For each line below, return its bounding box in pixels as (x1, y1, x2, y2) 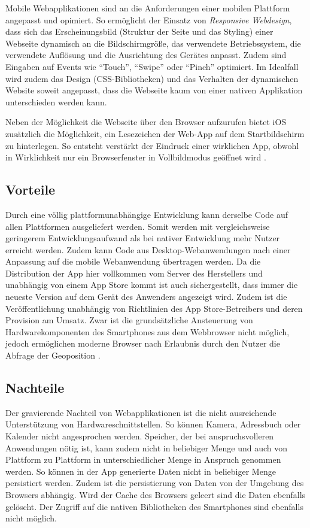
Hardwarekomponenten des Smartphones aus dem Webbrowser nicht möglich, (5, 325, 290, 338)
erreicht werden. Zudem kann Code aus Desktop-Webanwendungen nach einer (5, 243, 291, 256)
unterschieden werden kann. (5, 95, 107, 108)
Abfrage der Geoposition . (5, 349, 101, 362)
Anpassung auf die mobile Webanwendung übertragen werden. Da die (5, 255, 261, 268)
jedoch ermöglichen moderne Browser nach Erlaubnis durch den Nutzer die (5, 337, 280, 350)
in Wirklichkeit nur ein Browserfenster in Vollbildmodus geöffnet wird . (5, 151, 266, 163)
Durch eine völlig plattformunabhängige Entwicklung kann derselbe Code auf (5, 208, 288, 220)
